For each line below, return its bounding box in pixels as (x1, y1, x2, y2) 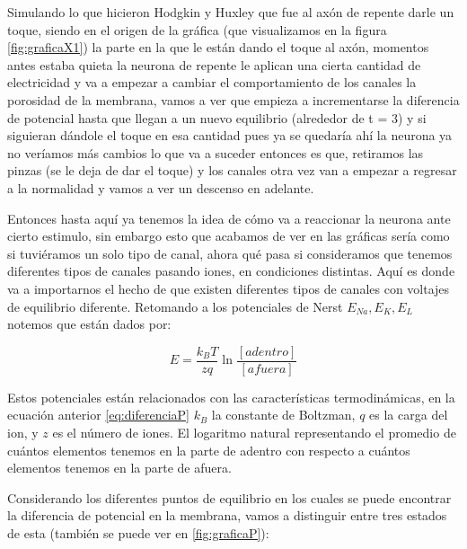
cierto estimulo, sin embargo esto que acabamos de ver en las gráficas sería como (7, 226, 450, 245)
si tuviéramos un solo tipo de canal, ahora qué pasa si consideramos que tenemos (7, 244, 453, 262)
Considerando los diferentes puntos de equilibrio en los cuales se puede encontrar (7, 488, 452, 507)
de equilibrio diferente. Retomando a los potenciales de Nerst (7, 297, 343, 315)
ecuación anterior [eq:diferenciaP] (7, 405, 189, 424)
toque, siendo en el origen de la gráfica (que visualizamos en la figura (7, 20, 387, 39)
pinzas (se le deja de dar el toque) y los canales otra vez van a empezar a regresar (7, 161, 457, 180)
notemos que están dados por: (7, 314, 172, 333)
